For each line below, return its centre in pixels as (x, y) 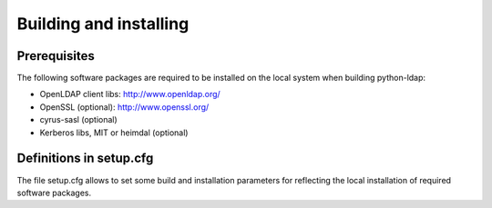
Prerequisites (56, 56)
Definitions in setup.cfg (85, 158)
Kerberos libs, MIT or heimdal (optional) (114, 133)
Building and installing (103, 24)
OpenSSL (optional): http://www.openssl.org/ (124, 107)
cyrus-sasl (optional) (78, 120)
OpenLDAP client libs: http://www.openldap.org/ (130, 94)
